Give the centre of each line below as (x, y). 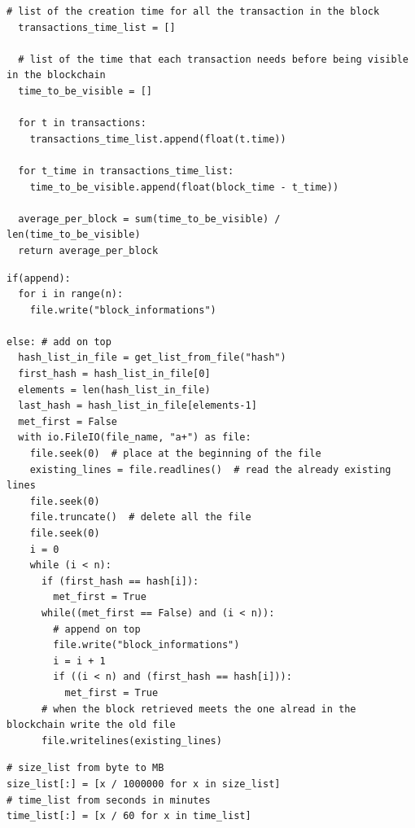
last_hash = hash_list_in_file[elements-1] (138, 406)
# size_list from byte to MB (85, 768)
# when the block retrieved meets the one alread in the (199, 709)
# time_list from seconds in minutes (109, 800)
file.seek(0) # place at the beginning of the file (175, 454)
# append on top (97, 629)
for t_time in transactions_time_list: (126, 171)
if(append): (39, 278)
